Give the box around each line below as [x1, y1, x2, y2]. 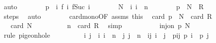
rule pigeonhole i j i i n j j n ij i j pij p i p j [3, 29, 209, 40]
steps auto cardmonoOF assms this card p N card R [3, 11, 212, 21]
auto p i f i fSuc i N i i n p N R [3, 1, 204, 11]
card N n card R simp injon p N [10, 20, 190, 30]
